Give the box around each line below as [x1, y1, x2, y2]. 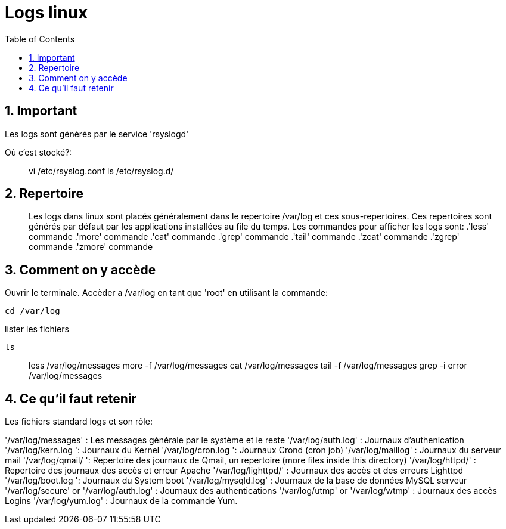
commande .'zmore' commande [29, 242, 153, 252]
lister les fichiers [5, 324, 69, 335]
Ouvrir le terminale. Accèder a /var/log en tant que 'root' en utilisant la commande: [5, 287, 328, 298]
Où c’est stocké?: [5, 147, 72, 157]
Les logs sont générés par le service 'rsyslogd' [5, 128, 189, 139]
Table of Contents [5, 33, 75, 44]
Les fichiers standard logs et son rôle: [5, 416, 153, 427]
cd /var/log [5, 306, 60, 316]
